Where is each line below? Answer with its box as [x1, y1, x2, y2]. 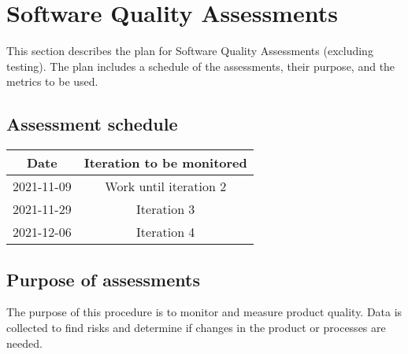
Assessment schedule [6, 112, 178, 136]
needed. [6, 334, 43, 351]
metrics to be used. [6, 73, 98, 90]
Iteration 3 [136, 200, 195, 219]
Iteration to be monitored [83, 153, 247, 172]
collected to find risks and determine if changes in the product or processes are [6, 319, 386, 335]
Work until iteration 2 [105, 177, 227, 196]
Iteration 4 [136, 223, 195, 242]
